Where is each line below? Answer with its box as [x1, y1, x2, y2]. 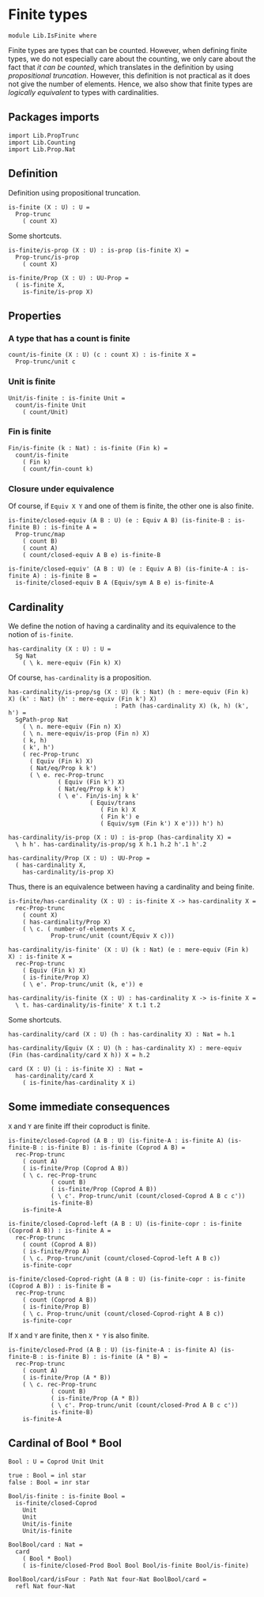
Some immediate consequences [8, 1100, 170, 1113]
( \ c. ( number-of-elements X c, [22, 924, 136, 933]
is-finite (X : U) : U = [8, 203, 90, 211]
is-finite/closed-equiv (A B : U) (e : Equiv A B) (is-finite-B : [8, 517, 232, 525]
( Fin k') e [100, 813, 140, 821]
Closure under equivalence [8, 483, 115, 494]
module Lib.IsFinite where [8, 32, 97, 40]
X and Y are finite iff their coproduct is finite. [8, 1121, 150, 1131]
